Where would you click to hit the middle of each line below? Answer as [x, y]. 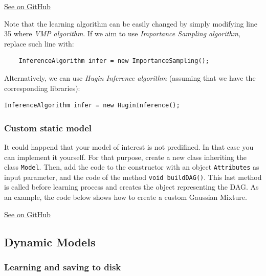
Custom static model [48, 128]
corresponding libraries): [42, 88]
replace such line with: [39, 43]
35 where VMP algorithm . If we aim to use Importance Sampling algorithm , [122, 33]
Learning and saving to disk [63, 267]
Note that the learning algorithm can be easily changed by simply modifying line [131, 23]
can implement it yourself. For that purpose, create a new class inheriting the [125, 157]
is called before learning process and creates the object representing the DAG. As [131, 187]
